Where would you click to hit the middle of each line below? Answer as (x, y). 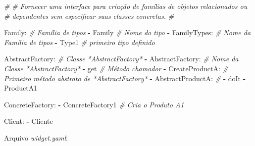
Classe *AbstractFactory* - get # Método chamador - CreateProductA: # (116, 68)
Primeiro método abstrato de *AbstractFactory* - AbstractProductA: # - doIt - (125, 78)
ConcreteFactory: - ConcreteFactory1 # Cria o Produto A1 (94, 104)
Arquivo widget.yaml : (36, 137)
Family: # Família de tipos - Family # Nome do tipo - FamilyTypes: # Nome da (127, 32)
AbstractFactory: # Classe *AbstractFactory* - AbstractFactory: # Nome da (121, 59)
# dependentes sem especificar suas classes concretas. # (89, 16)
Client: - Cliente (28, 121)
